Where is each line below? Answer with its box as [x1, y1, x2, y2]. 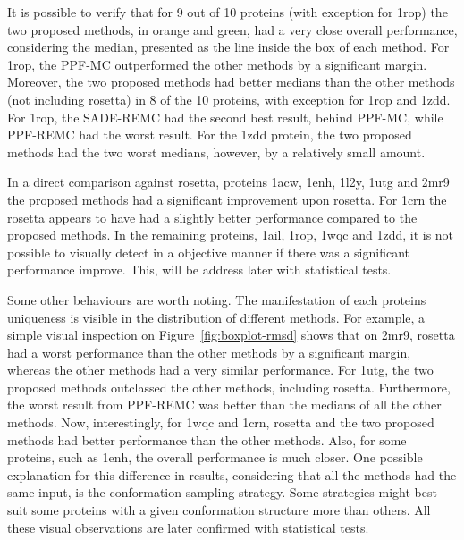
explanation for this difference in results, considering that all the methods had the [7, 465, 457, 484]
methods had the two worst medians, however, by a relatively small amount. [7, 142, 426, 161]
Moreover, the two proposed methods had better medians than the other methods [7, 72, 455, 91]
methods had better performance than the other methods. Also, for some [7, 430, 407, 449]
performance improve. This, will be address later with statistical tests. [7, 260, 392, 279]
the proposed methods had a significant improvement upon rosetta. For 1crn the [7, 190, 447, 208]
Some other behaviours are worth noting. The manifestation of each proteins [7, 290, 426, 308]
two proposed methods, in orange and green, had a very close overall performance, [7, 20, 458, 38]
